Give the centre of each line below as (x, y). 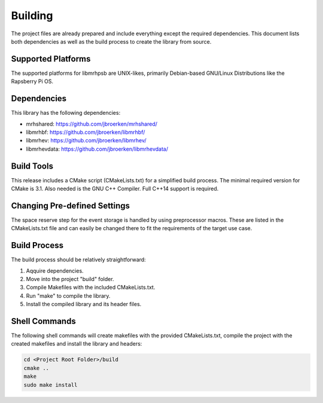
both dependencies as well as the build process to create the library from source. (111, 41)
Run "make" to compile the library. (68, 295)
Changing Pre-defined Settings (71, 205)
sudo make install (51, 385)
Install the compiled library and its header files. (84, 304)
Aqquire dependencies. (55, 271)
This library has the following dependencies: (66, 113)
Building (32, 16)
